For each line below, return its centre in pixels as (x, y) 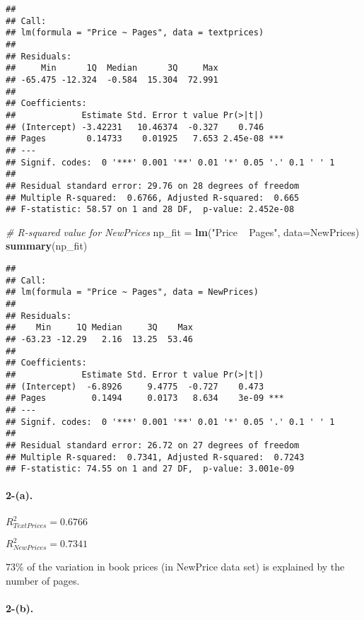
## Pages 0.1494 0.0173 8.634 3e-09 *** (145, 398)
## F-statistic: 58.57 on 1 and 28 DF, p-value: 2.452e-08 (150, 210)
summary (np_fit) (47, 246)
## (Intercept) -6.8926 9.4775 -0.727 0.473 (135, 386)
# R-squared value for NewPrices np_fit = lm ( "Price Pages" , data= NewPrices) (183, 232)
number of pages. (43, 580)
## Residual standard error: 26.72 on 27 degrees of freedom (153, 445)
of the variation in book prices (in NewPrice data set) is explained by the (186, 567)
